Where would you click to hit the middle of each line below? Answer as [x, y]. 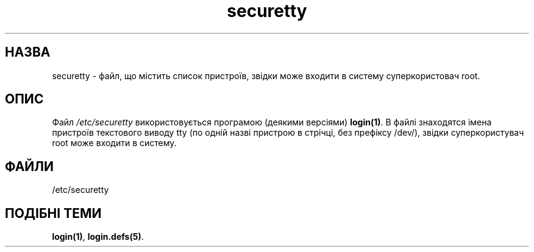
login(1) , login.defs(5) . [98, 237]
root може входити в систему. [114, 143]
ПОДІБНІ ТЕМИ [53, 213]
